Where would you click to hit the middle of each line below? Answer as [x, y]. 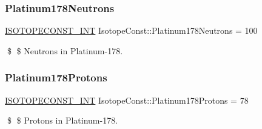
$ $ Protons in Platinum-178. [62, 120]
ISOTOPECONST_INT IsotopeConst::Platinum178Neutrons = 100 [131, 30]
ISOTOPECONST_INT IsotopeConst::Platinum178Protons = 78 [127, 100]
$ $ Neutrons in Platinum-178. [65, 50]
